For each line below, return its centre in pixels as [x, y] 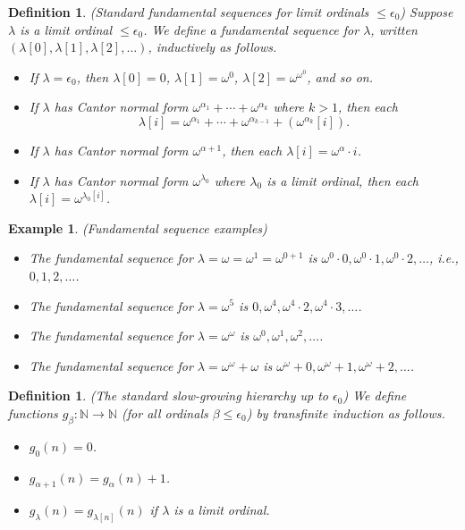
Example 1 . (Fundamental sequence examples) [138, 227]
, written [394, 29]
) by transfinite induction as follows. [346, 412]
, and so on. [340, 76]
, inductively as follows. [212, 47]
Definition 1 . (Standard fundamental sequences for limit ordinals [189, 12]
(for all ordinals [165, 412]
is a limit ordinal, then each [342, 180]
